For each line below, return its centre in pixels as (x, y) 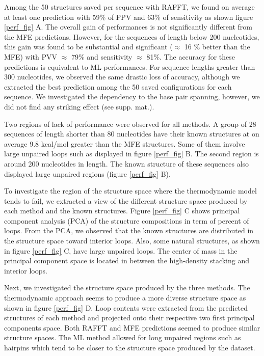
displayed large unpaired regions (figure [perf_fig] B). (87, 173)
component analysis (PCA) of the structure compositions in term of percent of (127, 220)
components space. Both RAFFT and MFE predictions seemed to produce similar (132, 327)
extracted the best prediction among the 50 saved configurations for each (118, 86)
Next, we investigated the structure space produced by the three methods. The (127, 287)
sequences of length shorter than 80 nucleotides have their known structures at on (132, 134)
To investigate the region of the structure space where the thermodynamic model (130, 191)
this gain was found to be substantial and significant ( (88, 47)
